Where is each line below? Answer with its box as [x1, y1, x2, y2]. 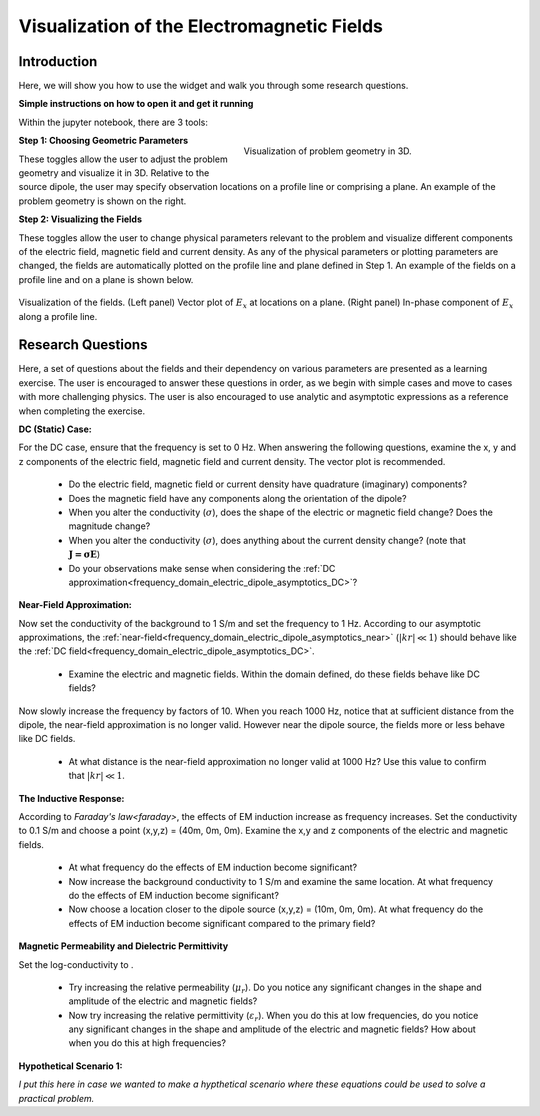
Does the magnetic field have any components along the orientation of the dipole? [68, 492, 407, 504]
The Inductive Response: [18, 792, 125, 804]
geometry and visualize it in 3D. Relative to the [18, 167, 210, 179]
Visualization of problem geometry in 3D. [243, 145, 412, 157]
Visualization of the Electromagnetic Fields [18, 15, 384, 37]
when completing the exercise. [18, 405, 145, 417]
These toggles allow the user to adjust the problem [18, 153, 229, 165]
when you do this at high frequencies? [68, 1037, 227, 1049]
